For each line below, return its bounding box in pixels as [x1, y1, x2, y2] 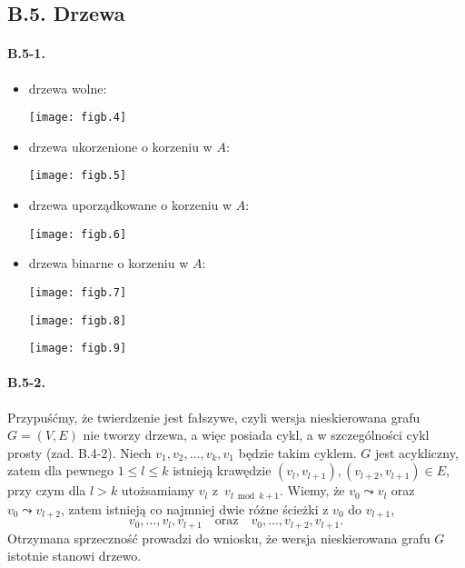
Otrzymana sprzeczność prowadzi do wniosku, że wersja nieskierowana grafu [7, 528, 430, 547]
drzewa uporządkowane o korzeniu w [28, 195, 232, 214]
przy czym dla [7, 481, 86, 500]
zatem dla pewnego [7, 461, 114, 480]
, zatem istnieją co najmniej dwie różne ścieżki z [60, 499, 329, 518]
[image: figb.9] [28, 342, 127, 355]
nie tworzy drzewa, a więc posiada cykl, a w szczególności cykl [83, 425, 430, 444]
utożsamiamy [121, 481, 195, 500]
